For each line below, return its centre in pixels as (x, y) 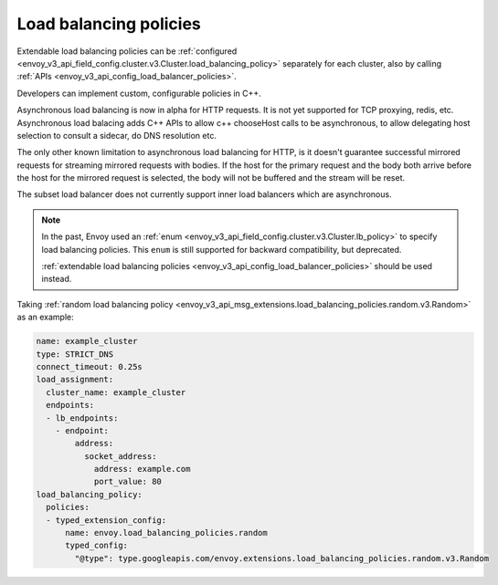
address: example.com (142, 469)
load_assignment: (75, 380)
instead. (57, 279)
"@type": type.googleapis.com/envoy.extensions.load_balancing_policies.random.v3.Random (281, 558)
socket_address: (120, 456)
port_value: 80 (127, 482)
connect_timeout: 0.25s (90, 366)
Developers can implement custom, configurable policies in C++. (139, 93)
